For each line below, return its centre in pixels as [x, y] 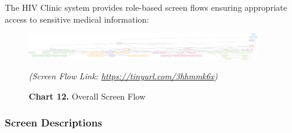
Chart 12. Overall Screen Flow [87, 96]
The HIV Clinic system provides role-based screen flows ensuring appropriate [146, 7]
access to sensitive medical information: [77, 19]
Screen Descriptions [54, 123]
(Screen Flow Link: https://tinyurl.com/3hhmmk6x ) [123, 76]
